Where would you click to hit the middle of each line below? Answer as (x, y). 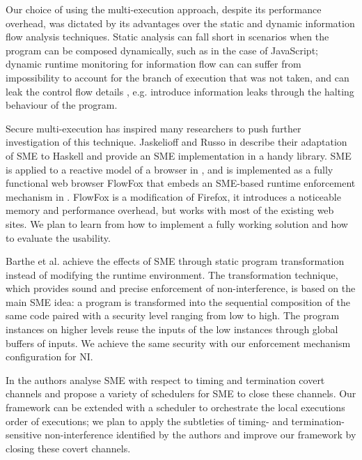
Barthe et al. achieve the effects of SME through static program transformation (175, 261)
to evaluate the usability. (58, 237)
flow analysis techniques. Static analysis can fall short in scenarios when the (167, 37)
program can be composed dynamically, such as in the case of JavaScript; (162, 50)
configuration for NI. (49, 356)
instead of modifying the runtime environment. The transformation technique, (172, 274)
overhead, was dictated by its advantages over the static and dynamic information (180, 23)
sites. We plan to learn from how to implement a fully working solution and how (177, 223)
